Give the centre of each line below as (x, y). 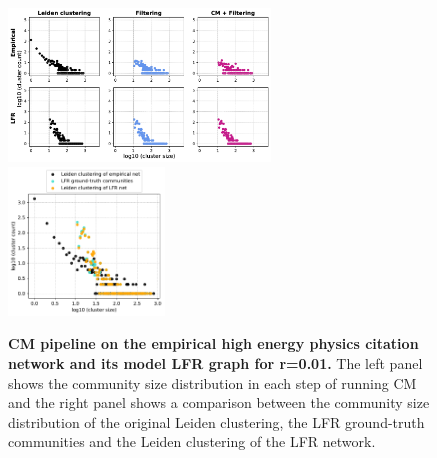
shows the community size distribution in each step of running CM (212, 382)
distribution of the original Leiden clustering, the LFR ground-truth (216, 421)
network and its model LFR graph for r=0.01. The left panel (215, 363)
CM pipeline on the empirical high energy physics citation (213, 343)
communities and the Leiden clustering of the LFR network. (192, 441)
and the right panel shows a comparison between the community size (219, 402)
